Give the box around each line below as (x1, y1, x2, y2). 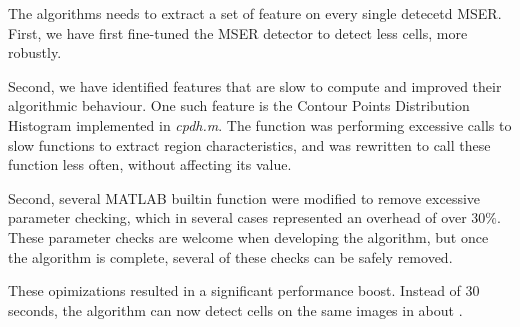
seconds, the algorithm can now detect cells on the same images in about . (8, 299, 463, 320)
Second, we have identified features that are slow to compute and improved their (8, 75, 502, 96)
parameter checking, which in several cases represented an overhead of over (8, 207, 467, 228)
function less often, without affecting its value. (8, 154, 292, 175)
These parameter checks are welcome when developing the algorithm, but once (8, 226, 489, 247)
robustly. (8, 42, 62, 63)
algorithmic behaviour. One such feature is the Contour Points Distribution (8, 95, 470, 116)
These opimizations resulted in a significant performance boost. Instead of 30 (8, 280, 480, 301)
